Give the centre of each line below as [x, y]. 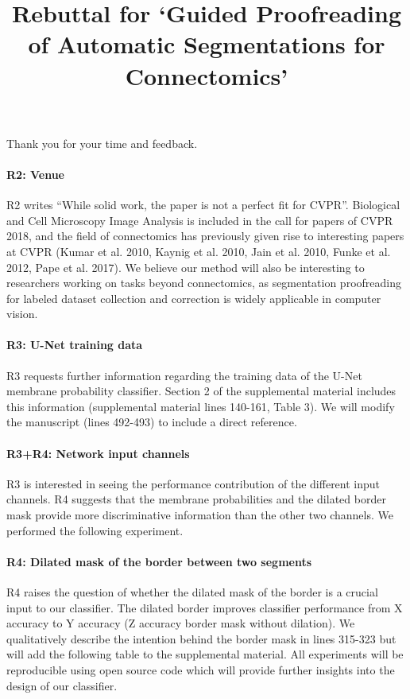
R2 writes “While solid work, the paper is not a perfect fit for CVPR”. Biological [203, 205]
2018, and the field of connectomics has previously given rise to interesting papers [205, 236]
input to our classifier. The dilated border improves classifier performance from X [205, 607]
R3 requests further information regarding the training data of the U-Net [184, 375]
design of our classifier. [62, 685]
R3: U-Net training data [75, 345]
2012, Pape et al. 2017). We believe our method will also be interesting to [186, 267]
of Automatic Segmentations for [207, 44]
